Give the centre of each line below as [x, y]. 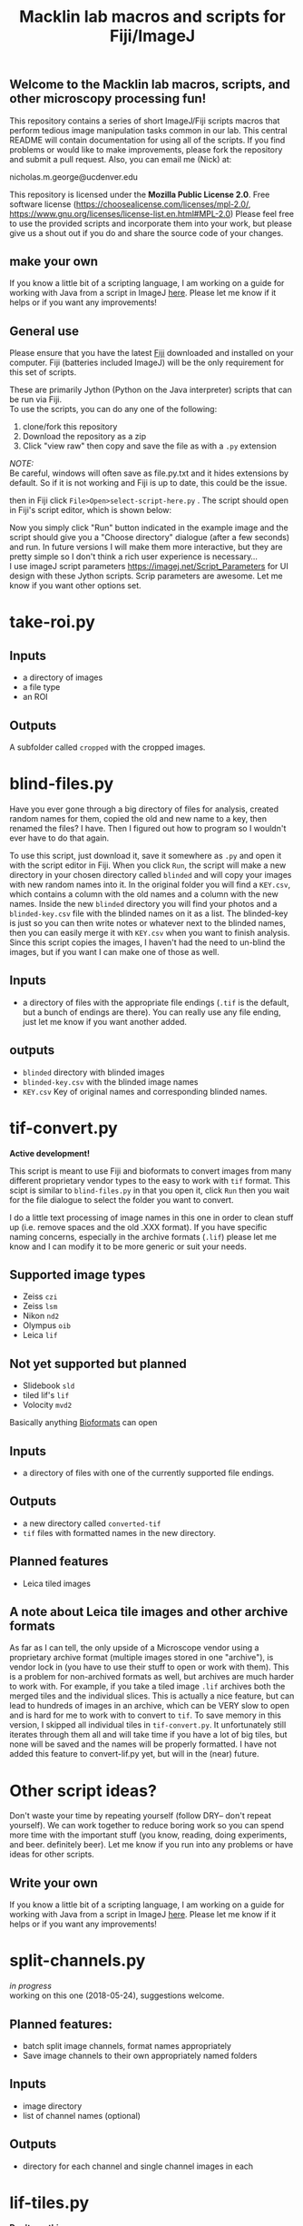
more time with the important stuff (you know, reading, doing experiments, [148, 1835]
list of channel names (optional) [81, 2115]
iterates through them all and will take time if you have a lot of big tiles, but [148, 1735]
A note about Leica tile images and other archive [149, 1612]
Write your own [54, 1882]
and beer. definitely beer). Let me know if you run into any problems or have [151, 1845]
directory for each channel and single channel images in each [138, 2166]
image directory [52, 2106]
